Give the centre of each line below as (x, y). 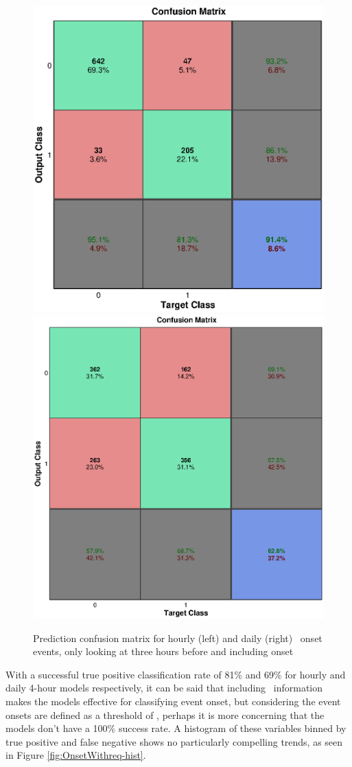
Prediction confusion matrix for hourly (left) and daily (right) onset (178, 638)
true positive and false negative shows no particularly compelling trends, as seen (174, 741)
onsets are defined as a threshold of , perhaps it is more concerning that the (165, 714)
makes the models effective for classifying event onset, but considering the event (173, 701)
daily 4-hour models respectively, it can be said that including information (164, 688)
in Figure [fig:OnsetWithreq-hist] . (76, 755)
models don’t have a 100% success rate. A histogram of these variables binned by (176, 728)
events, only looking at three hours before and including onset (163, 651)
